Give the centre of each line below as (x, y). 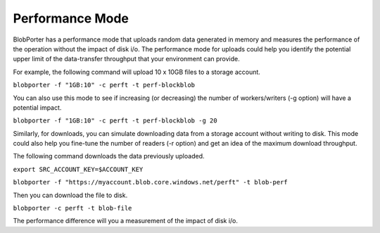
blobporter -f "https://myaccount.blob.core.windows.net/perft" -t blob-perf (150, 182)
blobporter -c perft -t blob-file (72, 208)
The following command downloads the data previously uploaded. (109, 156)
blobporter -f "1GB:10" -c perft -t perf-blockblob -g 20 (115, 121)
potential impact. (37, 107)
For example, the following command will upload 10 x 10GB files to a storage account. (137, 72)
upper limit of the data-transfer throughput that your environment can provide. (126, 59)
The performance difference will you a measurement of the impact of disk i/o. (126, 221)
